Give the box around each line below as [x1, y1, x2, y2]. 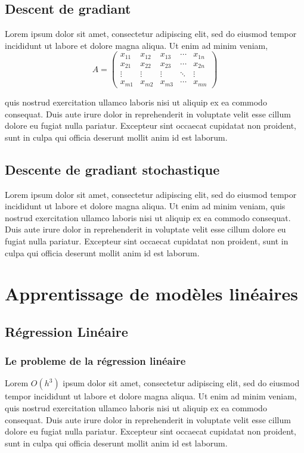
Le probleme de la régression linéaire [5, 353, 186, 368]
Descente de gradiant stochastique [5, 160, 220, 178]
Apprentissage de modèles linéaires [5, 281, 299, 306]
